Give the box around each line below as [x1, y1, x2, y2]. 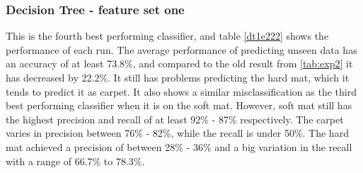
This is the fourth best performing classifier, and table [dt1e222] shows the [6, 28, 329, 43]
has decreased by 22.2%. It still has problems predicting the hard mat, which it [6, 70, 350, 84]
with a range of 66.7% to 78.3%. [6, 153, 145, 168]
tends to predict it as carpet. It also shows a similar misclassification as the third [6, 84, 357, 99]
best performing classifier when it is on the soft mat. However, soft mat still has [6, 98, 352, 113]
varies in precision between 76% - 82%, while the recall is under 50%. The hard [6, 125, 349, 140]
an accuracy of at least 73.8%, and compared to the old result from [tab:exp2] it [6, 56, 353, 71]
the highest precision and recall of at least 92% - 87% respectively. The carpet [6, 111, 344, 126]
